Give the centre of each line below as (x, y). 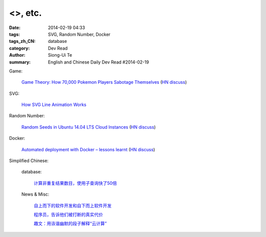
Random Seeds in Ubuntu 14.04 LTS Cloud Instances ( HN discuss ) (89, 127)
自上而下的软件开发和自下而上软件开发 (73, 205)
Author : (17, 55)
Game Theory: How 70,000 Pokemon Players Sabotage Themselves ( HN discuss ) (104, 82)
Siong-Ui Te (60, 55)
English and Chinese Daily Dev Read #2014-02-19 (99, 62)
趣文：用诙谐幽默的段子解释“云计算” (70, 224)
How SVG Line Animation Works (54, 105)
